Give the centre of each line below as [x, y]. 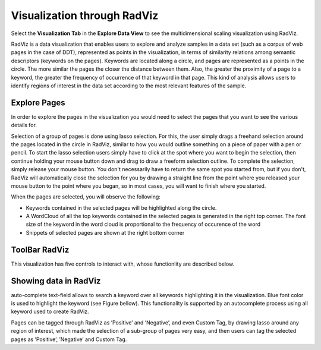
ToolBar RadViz [40, 250]
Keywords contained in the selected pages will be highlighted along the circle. [121, 207]
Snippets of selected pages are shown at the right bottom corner [105, 232]
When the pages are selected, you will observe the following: [86, 197]
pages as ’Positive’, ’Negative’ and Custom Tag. [69, 339]
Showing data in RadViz [56, 281]
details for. [24, 125]
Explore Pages [38, 103]
